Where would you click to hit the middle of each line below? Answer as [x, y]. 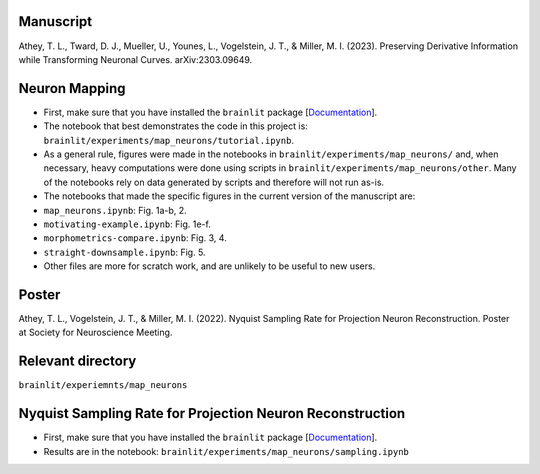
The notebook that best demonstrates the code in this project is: [176, 126]
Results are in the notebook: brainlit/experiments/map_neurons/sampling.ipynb [226, 451]
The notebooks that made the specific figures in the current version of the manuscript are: [229, 196]
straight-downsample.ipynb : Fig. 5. [124, 252]
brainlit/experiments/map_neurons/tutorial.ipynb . [169, 140]
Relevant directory [77, 361]
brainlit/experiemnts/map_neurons [103, 385]
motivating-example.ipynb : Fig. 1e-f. [127, 224]
